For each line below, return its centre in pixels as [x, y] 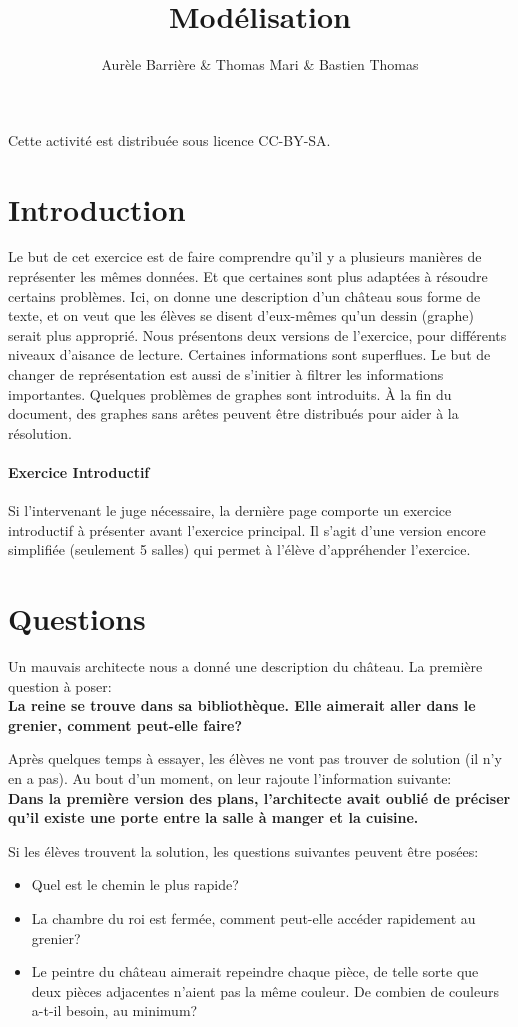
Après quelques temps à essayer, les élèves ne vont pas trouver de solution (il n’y [255, 758]
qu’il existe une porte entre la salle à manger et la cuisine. [213, 817]
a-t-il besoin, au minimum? [114, 1010]
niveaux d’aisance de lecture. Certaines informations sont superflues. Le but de [249, 354]
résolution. [40, 432]
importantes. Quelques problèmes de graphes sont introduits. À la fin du [230, 393]
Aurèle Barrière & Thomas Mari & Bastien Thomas [260, 64]
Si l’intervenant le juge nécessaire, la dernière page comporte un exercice [230, 510]
